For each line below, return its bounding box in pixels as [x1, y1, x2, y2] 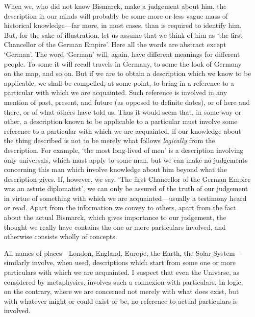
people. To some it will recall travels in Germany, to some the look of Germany [4, 58, 242, 69]
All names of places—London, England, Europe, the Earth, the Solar [4, 247, 211, 258]
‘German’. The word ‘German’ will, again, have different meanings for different [4, 49, 240, 59]
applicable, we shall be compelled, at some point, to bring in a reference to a [4, 77, 234, 88]
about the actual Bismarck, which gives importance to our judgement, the [4, 212, 227, 222]
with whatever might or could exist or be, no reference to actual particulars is [4, 295, 238, 306]
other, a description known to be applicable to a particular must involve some [4, 116, 237, 126]
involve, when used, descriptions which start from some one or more [32, 257, 236, 268]
